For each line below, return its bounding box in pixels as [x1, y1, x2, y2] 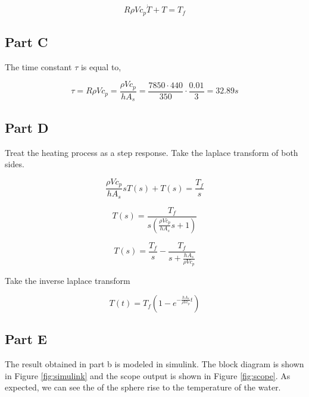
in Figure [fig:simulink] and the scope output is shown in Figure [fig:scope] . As [5, 369, 291, 382]
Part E [5, 330, 47, 348]
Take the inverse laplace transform [5, 274, 130, 286]
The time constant [5, 60, 72, 73]
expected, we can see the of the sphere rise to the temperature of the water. [5, 381, 281, 393]
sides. [5, 158, 24, 170]
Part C [5, 33, 48, 51]
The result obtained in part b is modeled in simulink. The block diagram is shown [5, 358, 304, 370]
